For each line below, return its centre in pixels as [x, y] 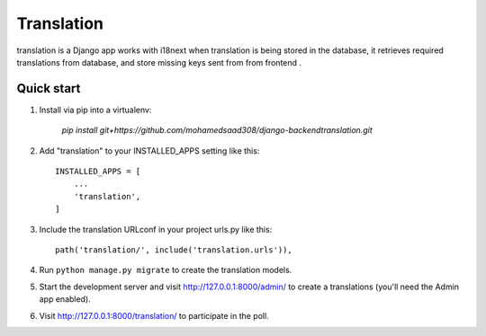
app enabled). [65, 299]
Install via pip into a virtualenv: [95, 110]
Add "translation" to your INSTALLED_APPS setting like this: [149, 150]
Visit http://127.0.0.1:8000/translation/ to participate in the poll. [154, 315]
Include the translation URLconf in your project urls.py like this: [156, 229]
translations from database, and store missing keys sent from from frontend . [159, 62]
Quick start [49, 88]
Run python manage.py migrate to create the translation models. [166, 270]
